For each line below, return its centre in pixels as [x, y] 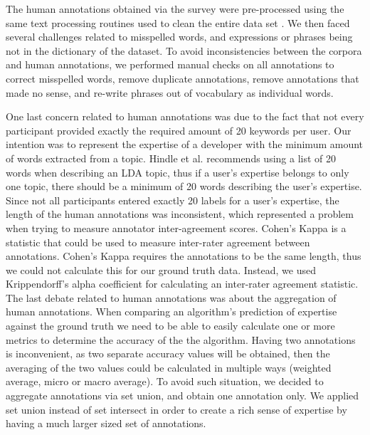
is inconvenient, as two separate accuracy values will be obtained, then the [168, 353]
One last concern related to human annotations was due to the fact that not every [185, 116]
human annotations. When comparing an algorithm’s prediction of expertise [171, 311]
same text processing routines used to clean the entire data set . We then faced [178, 22]
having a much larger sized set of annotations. [106, 423]
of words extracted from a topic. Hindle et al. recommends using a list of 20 [171, 158]
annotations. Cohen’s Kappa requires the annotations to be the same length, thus [184, 256]
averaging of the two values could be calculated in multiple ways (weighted [169, 367]
